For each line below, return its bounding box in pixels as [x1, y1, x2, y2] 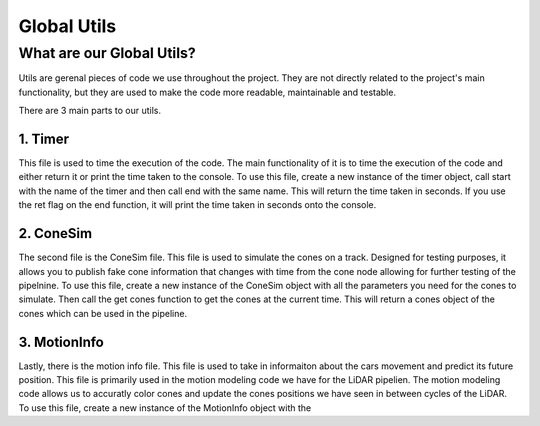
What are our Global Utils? [18, 44, 197, 62]
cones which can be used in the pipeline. [18, 307, 188, 319]
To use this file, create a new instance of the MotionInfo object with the [18, 401, 312, 414]
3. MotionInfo [18, 333, 104, 350]
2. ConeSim [18, 225, 93, 242]
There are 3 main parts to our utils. [18, 105, 162, 117]
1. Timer [18, 130, 70, 147]
